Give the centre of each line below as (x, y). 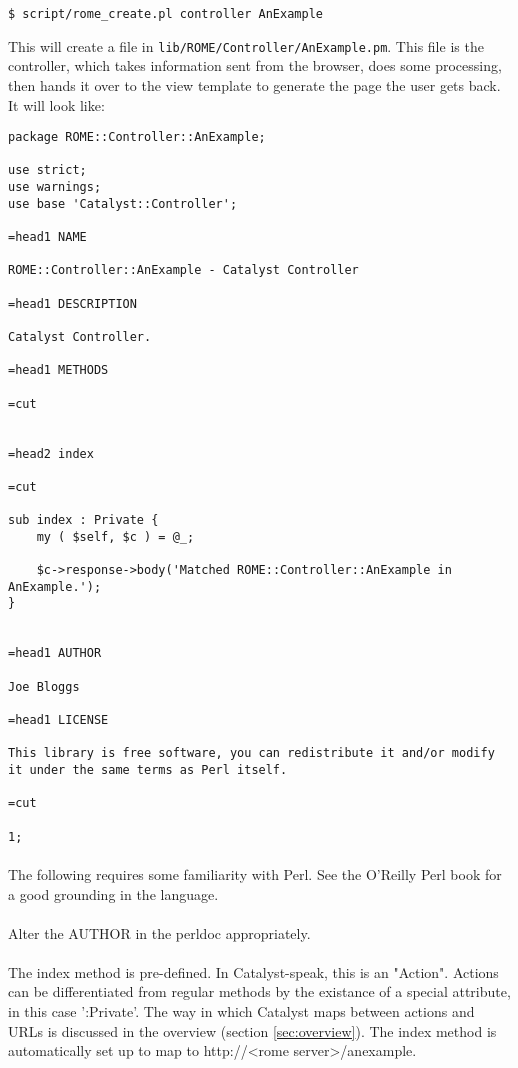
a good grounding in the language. (113, 893)
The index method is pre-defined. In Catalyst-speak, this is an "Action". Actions (253, 971)
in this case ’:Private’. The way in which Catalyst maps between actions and (241, 1011)
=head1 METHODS (58, 370)
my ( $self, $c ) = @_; (115, 536)
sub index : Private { (83, 520)
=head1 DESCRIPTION (72, 303)
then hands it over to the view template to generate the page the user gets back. (254, 84)
